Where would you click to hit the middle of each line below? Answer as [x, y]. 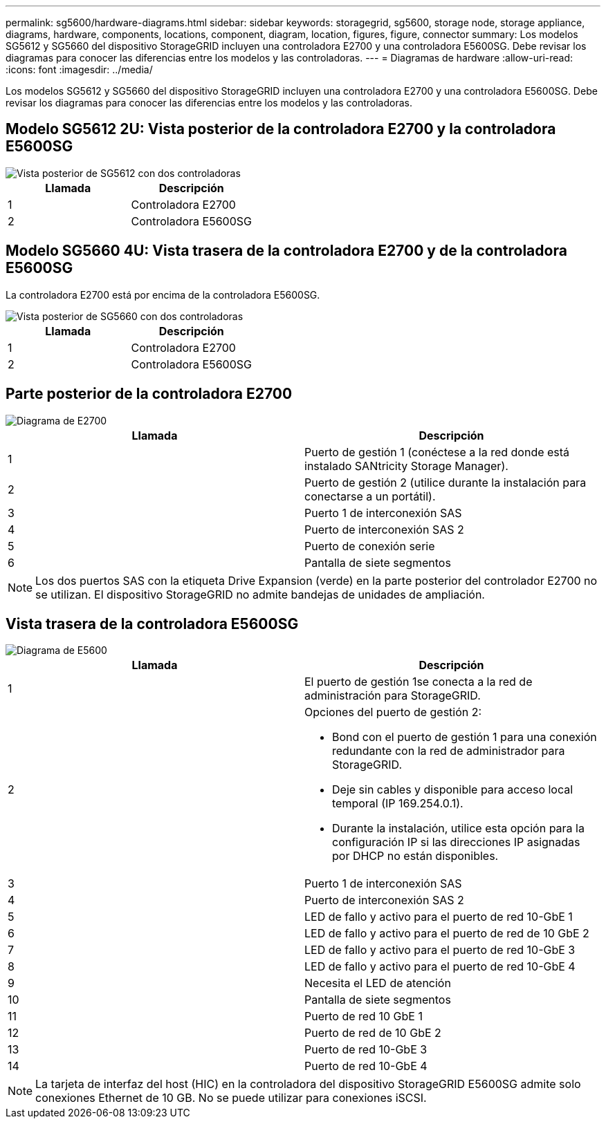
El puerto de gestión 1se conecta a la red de [419, 682]
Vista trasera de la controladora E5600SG [152, 624]
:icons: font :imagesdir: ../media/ [79, 69]
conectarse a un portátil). [370, 496]
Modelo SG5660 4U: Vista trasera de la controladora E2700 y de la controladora [286, 251]
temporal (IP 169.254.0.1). [398, 804]
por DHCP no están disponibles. [415, 856]
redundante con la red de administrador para [449, 751]
